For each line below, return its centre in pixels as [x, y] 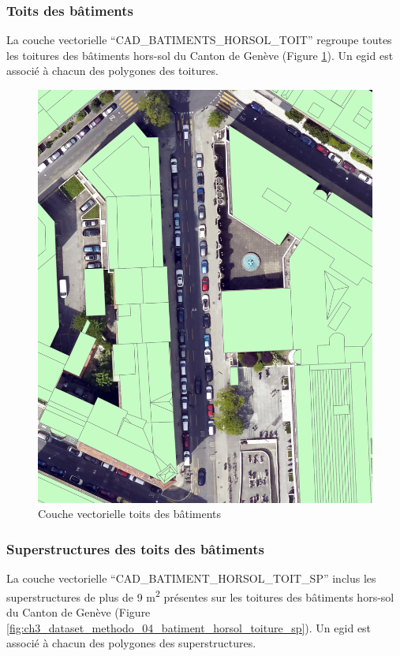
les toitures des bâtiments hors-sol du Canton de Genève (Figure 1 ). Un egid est [200, 55]
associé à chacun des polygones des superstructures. [131, 643]
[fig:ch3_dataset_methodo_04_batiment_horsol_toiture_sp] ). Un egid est [189, 627]
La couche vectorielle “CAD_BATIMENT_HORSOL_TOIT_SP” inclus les [191, 578]
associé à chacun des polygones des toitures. [112, 71]
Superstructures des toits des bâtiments [135, 548]
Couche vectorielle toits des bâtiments [130, 514]
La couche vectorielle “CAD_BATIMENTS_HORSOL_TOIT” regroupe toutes [199, 40]
